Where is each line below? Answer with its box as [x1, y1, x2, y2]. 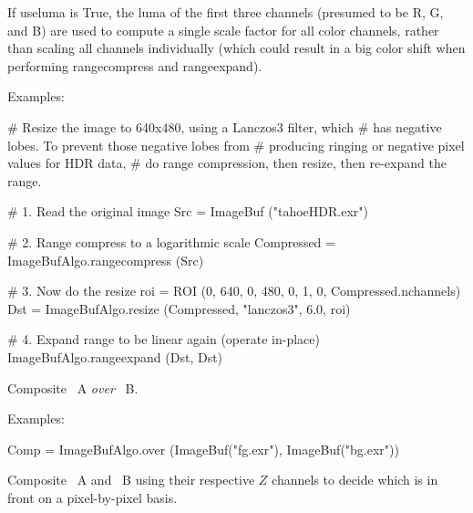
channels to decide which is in [272, 470, 438, 489]
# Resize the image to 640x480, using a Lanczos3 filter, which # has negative [7, 117, 442, 136]
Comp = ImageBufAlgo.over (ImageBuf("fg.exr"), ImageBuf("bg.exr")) [7, 439, 399, 458]
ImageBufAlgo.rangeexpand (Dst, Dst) [7, 347, 223, 366]
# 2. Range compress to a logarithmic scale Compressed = [7, 232, 335, 251]
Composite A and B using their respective [7, 470, 255, 489]
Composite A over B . [7, 378, 139, 397]
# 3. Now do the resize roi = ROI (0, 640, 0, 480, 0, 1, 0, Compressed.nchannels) [7, 281, 461, 300]
